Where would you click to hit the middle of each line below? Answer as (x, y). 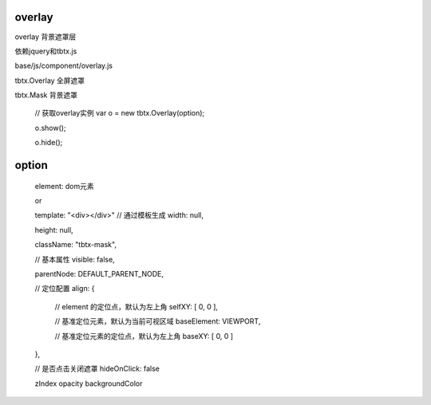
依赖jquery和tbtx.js (46, 51)
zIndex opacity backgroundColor (89, 383)
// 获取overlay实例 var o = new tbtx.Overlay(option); (120, 113)
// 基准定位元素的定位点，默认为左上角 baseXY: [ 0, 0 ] (144, 336)
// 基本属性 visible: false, (75, 259)
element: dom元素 (65, 186)
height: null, (54, 230)
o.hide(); (49, 143)
